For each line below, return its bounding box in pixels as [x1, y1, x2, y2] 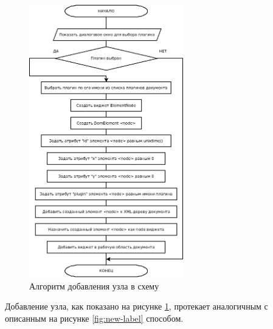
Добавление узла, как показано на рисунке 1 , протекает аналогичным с [5, 300, 268, 313]
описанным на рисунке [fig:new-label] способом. [5, 311, 184, 324]
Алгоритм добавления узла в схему [29, 279, 159, 292]
